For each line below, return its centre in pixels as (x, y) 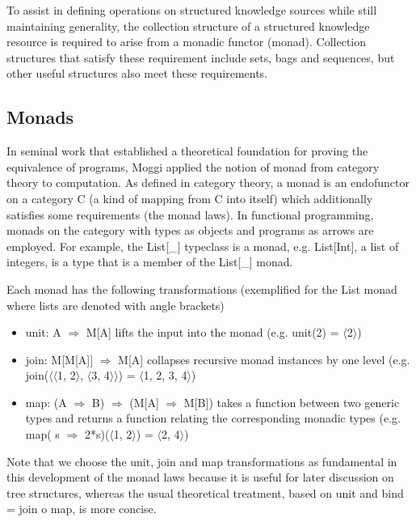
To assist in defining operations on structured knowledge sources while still (192, 10)
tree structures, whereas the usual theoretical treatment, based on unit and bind (205, 492)
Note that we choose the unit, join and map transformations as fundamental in (202, 461)
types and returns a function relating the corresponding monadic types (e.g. (213, 418)
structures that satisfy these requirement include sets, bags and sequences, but (201, 57)
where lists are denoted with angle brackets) (116, 305)
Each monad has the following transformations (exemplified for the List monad (202, 289)
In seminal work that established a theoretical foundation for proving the (187, 151)
